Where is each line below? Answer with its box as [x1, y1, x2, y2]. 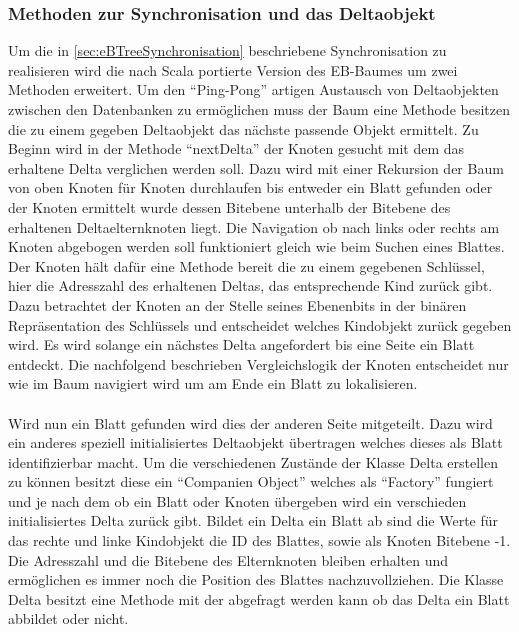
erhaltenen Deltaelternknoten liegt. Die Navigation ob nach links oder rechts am [8, 216, 500, 237]
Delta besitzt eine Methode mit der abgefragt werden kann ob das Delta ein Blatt [8, 588, 510, 609]
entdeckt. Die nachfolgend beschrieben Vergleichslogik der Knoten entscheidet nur [8, 353, 509, 374]
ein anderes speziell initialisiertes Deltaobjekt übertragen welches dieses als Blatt [8, 432, 503, 453]
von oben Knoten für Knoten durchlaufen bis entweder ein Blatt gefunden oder [8, 177, 493, 198]
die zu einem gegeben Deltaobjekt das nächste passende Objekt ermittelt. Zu [8, 118, 479, 139]
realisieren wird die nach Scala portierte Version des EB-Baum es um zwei [8, 59, 458, 80]
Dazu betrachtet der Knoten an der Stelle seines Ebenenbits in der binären [8, 294, 467, 315]
